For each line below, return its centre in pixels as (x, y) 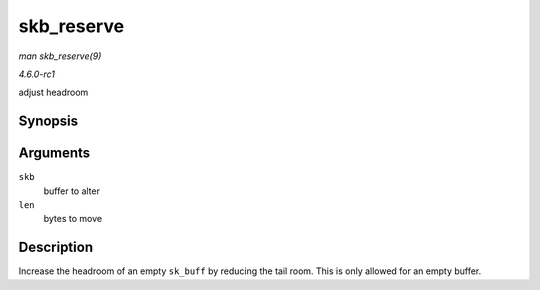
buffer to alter (71, 191)
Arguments (54, 153)
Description (56, 247)
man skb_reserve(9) (60, 56)
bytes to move (73, 219)
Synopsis (48, 121)
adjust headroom (53, 92)
